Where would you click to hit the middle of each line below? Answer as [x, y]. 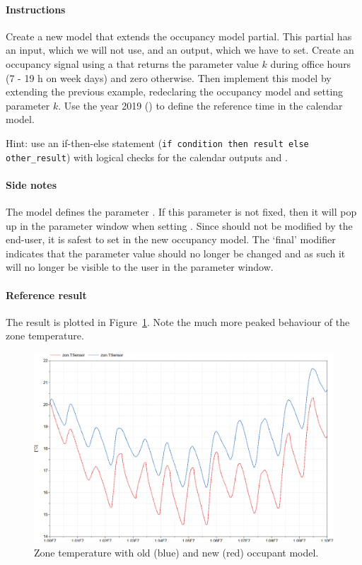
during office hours [311, 63]
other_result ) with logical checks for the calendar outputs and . [147, 157]
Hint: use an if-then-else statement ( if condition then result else [157, 142]
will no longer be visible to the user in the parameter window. [140, 267]
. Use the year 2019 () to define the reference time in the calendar [200, 105]
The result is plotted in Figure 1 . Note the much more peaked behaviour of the [178, 321]
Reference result [46, 295]
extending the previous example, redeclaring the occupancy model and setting [175, 92]
